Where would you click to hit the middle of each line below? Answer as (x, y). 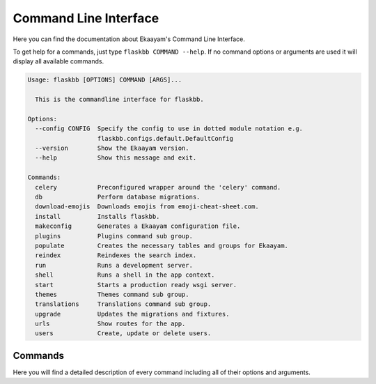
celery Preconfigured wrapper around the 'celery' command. (158, 187)
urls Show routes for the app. (110, 324)
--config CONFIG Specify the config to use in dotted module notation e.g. (169, 129)
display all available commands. (58, 61)
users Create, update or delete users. (123, 333)
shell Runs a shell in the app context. (125, 275)
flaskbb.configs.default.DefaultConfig (165, 138)
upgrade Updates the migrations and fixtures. (132, 314)
